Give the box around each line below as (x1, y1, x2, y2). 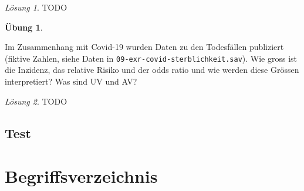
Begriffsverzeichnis (5, 164, 158, 188)
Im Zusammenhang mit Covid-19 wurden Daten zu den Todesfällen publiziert (5, 41, 284, 53)
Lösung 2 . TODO (5, 95, 67, 107)
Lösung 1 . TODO (5, 1, 67, 13)
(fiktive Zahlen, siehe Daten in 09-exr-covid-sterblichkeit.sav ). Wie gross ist (5, 52, 298, 64)
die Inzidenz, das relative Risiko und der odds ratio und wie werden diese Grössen (5, 63, 299, 76)
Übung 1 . (5, 21, 43, 33)
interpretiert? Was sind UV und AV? (5, 75, 137, 88)
